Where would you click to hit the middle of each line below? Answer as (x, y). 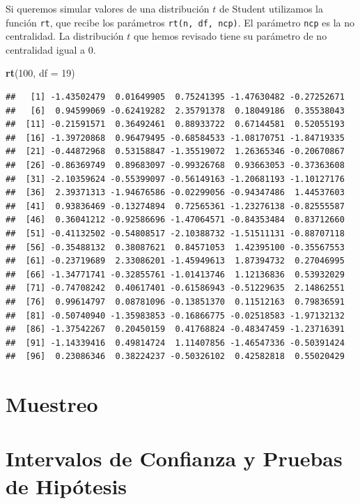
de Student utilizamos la (271, 8)
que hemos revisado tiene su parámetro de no (230, 36)
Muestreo (52, 404)
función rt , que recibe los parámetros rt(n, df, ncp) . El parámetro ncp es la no (180, 22)
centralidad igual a (46, 49)
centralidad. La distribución (65, 36)
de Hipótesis (66, 486)
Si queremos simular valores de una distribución (108, 8)
